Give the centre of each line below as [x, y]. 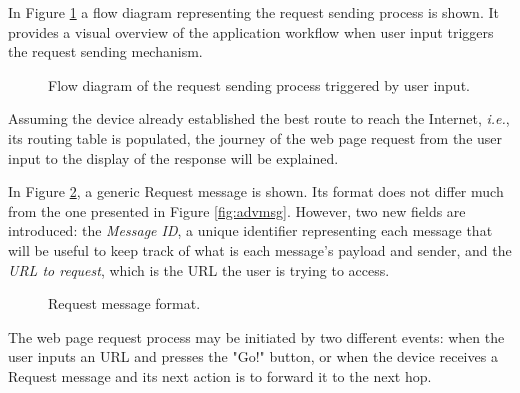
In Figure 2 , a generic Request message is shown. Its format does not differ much [256, 191]
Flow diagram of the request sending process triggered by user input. [259, 84]
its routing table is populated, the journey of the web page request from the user [255, 137]
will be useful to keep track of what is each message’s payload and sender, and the [260, 249]
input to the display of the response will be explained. [173, 157]
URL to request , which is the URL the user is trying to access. [199, 269]
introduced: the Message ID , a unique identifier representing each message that [250, 230]
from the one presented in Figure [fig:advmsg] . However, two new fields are [237, 210]
